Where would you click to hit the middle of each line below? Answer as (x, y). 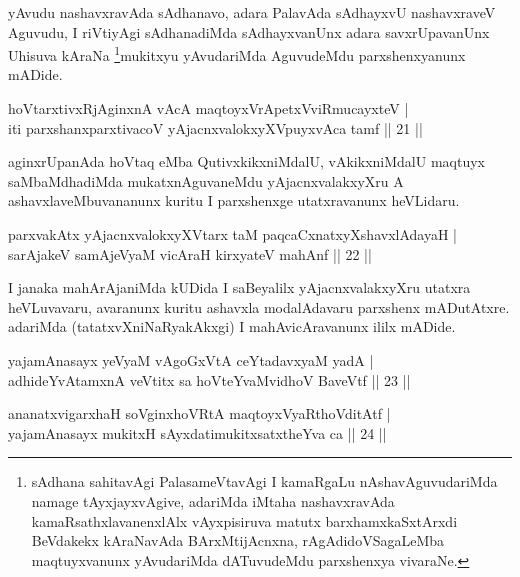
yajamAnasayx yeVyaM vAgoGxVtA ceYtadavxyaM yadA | (191, 359)
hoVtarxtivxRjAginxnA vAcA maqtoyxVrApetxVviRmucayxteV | (208, 108)
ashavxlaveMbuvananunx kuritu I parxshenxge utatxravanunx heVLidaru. (234, 200)
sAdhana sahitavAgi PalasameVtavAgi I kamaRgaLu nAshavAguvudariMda (264, 481)
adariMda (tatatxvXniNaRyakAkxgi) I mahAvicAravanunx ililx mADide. (232, 326)
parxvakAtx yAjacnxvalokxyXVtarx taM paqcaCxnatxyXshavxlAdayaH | (232, 234)
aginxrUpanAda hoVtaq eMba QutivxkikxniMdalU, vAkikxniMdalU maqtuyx (246, 161)
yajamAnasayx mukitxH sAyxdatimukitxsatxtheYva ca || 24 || (197, 432)
